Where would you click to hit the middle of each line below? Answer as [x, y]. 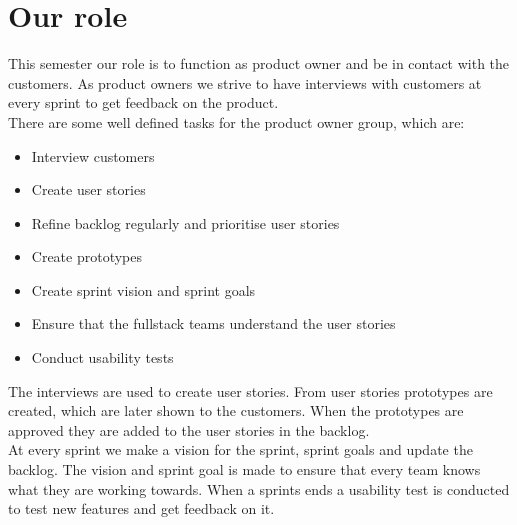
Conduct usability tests [102, 357]
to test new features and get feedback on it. [141, 508]
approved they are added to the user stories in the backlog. [189, 429]
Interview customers [93, 155]
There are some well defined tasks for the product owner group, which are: [236, 121]
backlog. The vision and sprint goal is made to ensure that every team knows [244, 469]
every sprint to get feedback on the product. [143, 102]
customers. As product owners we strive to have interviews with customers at [245, 82]
